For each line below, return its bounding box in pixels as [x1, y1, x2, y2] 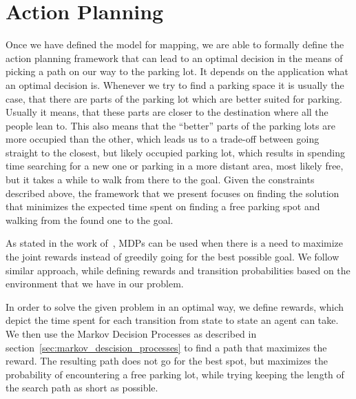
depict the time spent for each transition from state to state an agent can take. [6, 313, 339, 327]
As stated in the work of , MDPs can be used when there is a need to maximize [6, 236, 344, 250]
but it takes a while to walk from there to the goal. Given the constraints [6, 172, 315, 187]
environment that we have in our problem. [6, 276, 184, 291]
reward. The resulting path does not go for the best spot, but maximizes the [6, 354, 328, 368]
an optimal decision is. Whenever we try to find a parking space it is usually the [6, 77, 344, 92]
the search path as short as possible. [6, 380, 158, 395]
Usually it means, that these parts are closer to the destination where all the [6, 105, 328, 119]
